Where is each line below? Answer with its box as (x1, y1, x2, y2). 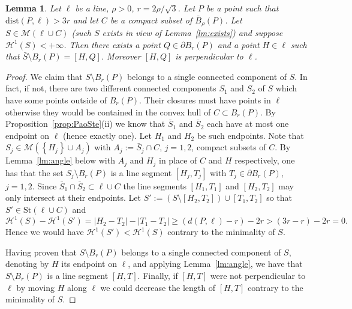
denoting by (5, 257, 49, 270)
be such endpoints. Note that (197, 129, 304, 141)
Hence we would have (5, 225, 84, 238)
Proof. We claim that (5, 70, 83, 82)
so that (266, 191, 293, 204)
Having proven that (5, 245, 77, 258)
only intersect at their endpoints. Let (5, 191, 141, 204)
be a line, (75, 2, 109, 14)
